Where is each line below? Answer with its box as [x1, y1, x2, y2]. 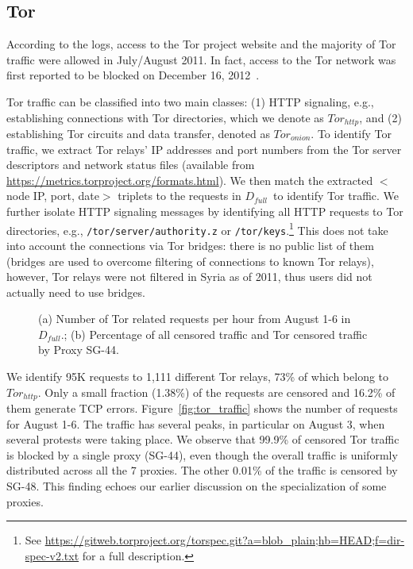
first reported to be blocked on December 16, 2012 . [6, 67, 260, 83]
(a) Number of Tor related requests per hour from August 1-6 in [38, 310, 351, 327]
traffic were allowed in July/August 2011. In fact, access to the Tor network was [6, 51, 396, 67]
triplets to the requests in [118, 187, 241, 204]
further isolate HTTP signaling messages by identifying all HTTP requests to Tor [6, 203, 403, 219]
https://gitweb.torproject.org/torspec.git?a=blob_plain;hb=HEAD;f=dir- [44, 532, 405, 548]
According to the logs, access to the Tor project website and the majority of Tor [6, 36, 396, 52]
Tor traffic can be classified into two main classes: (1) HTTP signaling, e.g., [6, 93, 374, 110]
